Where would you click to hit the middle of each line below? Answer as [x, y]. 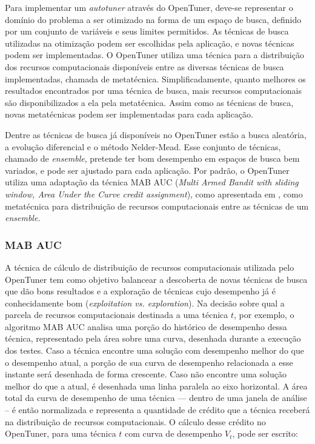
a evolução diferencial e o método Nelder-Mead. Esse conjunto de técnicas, [143, 146]
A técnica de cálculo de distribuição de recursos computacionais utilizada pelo [150, 267]
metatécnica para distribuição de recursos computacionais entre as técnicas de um [157, 206]
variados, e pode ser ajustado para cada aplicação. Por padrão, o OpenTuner [147, 170]
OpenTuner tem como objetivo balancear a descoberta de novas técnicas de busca [156, 279]
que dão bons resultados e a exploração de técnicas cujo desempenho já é [140, 291]
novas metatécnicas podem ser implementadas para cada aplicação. [129, 114]
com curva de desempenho [174, 433]
